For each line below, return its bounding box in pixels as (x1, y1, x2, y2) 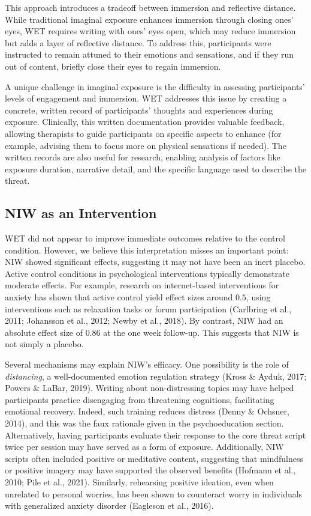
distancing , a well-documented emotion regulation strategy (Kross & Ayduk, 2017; (5, 369, 307, 382)
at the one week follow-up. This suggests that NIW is (103, 326, 299, 338)
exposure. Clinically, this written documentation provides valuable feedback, (5, 115, 285, 128)
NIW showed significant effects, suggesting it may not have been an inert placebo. (5, 255, 306, 268)
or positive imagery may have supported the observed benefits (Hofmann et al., (5, 464, 296, 476)
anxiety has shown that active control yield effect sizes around (5, 291, 233, 303)
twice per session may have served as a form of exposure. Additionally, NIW (5, 440, 284, 453)
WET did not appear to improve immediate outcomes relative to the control (5, 232, 285, 244)
